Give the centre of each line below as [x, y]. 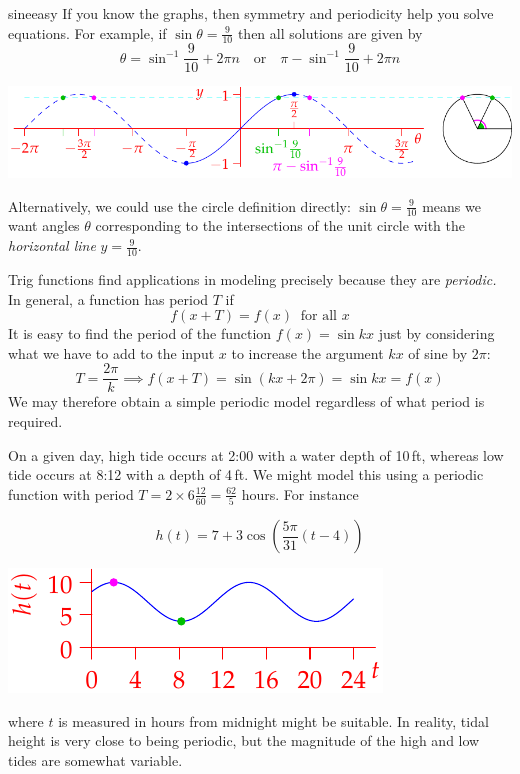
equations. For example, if [87, 32]
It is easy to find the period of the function [140, 333]
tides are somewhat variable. [95, 759]
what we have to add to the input [111, 352]
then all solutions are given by [330, 32]
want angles [44, 225]
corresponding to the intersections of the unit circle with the [280, 225]
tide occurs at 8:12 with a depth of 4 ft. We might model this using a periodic [246, 474]
